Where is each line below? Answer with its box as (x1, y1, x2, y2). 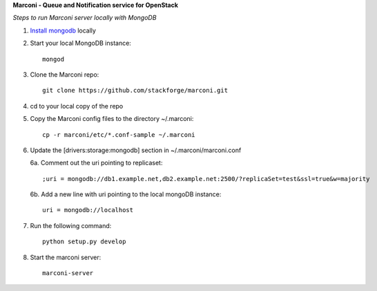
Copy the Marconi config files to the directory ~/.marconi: (30, 115, 194, 123)
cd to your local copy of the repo (30, 102, 124, 110)
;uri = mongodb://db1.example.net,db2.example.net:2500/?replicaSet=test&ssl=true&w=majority (42, 175, 370, 182)
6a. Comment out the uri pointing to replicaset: (30, 159, 163, 167)
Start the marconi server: (30, 253, 101, 261)
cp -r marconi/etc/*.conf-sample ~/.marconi (42, 131, 196, 138)
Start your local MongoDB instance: (30, 39, 131, 48)
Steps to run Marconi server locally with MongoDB (12, 14, 157, 22)
